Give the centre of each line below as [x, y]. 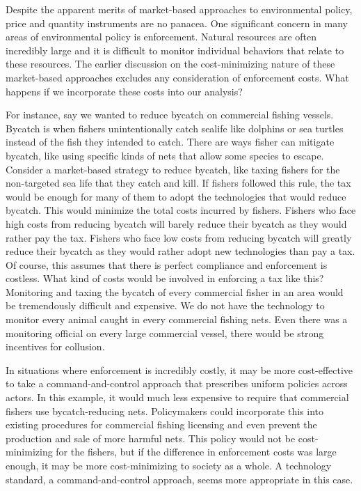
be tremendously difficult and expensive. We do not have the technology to [165, 305]
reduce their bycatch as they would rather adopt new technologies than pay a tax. [180, 251]
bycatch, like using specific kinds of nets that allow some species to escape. [165, 155]
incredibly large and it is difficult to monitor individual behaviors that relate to [175, 50]
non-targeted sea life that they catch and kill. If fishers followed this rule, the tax [178, 183]
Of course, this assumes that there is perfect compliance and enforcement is [167, 264]
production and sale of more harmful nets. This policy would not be [151, 438]
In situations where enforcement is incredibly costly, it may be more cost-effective [179, 369]
